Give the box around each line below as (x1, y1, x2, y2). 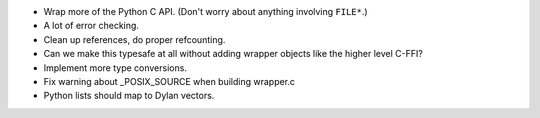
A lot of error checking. (43, 20, 140, 32)
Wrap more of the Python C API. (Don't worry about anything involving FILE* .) (43, 6, 369, 17)
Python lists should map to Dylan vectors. (43, 90, 215, 102)
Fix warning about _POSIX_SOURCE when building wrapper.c (43, 75, 295, 87)
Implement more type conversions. (43, 61, 187, 74)
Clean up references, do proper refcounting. (43, 33, 226, 45)
